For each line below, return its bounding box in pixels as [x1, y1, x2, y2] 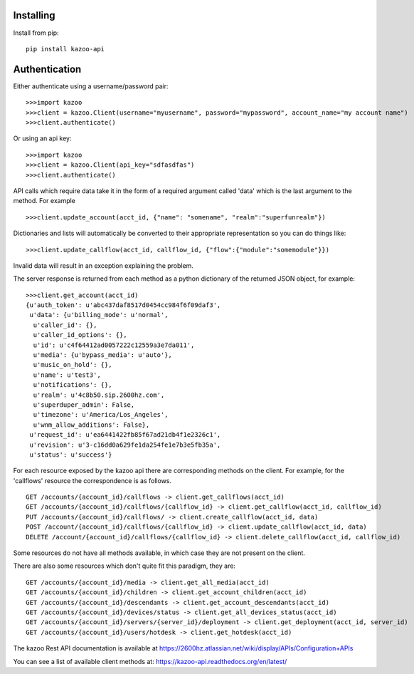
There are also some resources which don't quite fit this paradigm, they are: [13, 561, 236, 570]
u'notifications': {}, [33, 381, 112, 389]
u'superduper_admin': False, [33, 400, 135, 409]
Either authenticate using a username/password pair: [13, 82, 169, 90]
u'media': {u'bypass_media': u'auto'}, [33, 351, 172, 359]
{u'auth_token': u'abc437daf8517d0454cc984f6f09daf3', [26, 301, 221, 309]
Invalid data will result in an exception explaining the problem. [13, 261, 193, 270]
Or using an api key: [13, 134, 72, 142]
